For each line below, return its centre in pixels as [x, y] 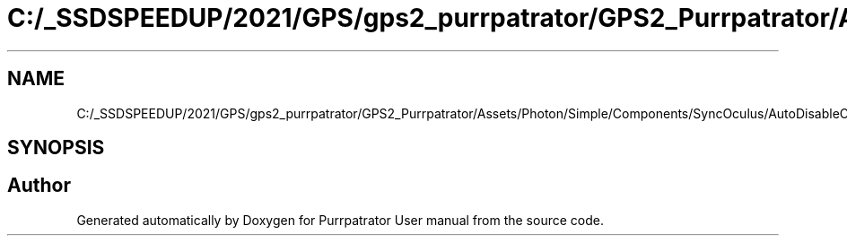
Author [39, 186]
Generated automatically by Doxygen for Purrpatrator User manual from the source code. [340, 220]
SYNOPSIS [56, 148]
